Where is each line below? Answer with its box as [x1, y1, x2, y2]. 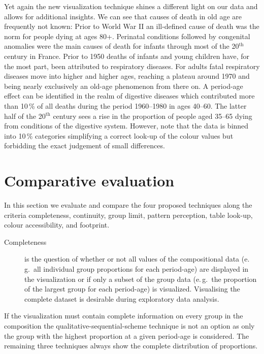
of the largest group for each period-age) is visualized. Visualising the [24, 283, 240, 294]
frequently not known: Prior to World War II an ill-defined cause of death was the [4, 21, 259, 31]
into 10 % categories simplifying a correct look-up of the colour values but [4, 130, 234, 141]
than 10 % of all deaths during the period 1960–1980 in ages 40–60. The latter [4, 100, 247, 111]
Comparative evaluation [4, 170, 175, 191]
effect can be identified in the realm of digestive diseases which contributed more [4, 90, 255, 101]
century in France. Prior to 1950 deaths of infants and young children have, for [4, 50, 250, 61]
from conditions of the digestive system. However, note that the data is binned [4, 120, 249, 131]
